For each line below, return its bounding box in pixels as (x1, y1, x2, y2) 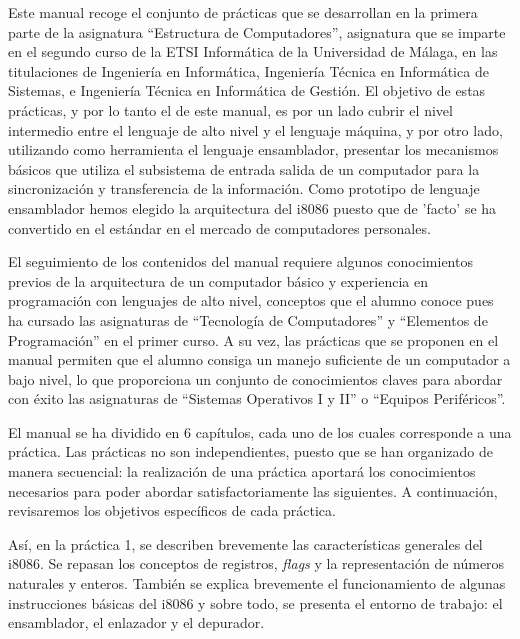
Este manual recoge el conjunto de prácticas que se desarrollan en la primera (8, 2, 478, 22)
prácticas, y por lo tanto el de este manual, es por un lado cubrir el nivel (8, 99, 453, 120)
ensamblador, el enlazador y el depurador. (8, 612, 265, 633)
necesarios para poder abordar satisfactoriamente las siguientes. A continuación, (8, 480, 498, 501)
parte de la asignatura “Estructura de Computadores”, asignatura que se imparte (8, 21, 506, 42)
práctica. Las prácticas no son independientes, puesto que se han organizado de (8, 441, 493, 462)
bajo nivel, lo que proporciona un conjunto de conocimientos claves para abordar (8, 368, 503, 389)
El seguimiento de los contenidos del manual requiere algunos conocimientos (8, 251, 473, 272)
